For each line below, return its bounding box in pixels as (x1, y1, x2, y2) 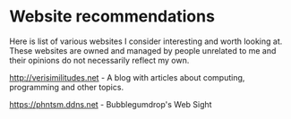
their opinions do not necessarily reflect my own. (9, 55, 190, 65)
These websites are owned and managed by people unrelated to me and (9, 45, 277, 55)
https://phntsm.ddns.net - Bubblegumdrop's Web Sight (9, 98, 212, 109)
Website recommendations (9, 6, 215, 27)
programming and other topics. (9, 81, 124, 92)
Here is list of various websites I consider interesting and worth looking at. (9, 36, 283, 47)
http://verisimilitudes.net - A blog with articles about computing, (9, 72, 245, 82)
